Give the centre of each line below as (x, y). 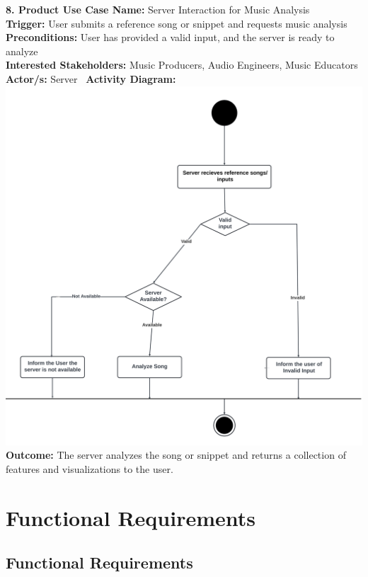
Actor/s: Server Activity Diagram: (91, 78)
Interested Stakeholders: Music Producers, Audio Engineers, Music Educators (182, 65)
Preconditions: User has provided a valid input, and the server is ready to (170, 37)
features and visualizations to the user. (90, 468)
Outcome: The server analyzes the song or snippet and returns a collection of (176, 455)
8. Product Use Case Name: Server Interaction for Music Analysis (158, 9)
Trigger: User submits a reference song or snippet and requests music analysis (177, 23)
